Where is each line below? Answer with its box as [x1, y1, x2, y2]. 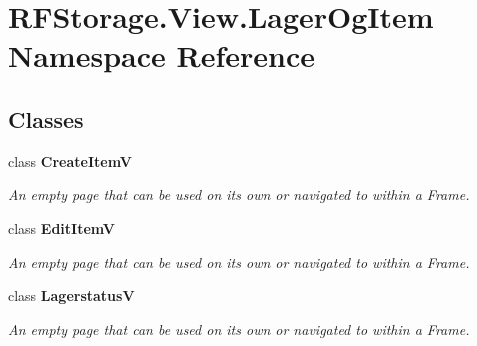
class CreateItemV [8, 150, 132, 171]
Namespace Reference [8, 35, 315, 76]
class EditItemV [8, 217, 116, 238]
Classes [8, 103, 84, 134]
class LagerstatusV [8, 285, 135, 306]
